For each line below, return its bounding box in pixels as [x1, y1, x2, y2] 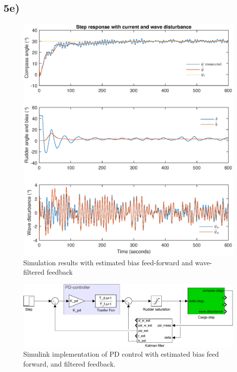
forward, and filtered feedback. [23, 358, 116, 369]
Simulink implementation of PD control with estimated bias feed [23, 349, 219, 359]
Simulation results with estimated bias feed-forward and [23, 257, 193, 267]
